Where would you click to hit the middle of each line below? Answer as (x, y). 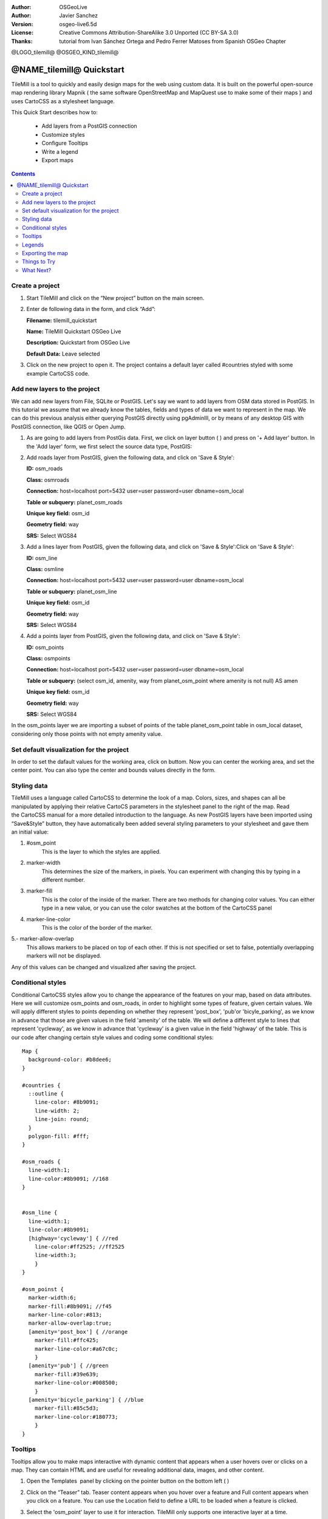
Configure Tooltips (65, 143)
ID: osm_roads (45, 468)
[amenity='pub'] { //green (68, 1366)
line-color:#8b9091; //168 (68, 1178)
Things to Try (39, 262)
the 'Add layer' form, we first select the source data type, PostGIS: (109, 446)
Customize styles (63, 134)
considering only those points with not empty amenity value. (87, 734)
